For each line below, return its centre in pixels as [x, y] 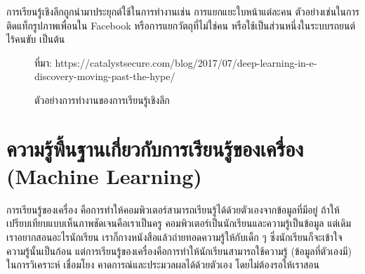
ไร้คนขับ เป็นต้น [36, 39]
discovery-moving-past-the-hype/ [105, 76]
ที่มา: [43, 62]
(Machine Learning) [104, 175]
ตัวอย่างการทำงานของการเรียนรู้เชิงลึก [102, 99]
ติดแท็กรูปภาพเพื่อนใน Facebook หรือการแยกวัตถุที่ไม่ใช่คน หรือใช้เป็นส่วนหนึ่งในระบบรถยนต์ [181, 25]
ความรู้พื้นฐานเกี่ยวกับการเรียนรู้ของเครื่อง [155, 148]
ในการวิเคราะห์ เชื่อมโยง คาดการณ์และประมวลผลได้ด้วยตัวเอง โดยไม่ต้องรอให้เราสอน [163, 265]
